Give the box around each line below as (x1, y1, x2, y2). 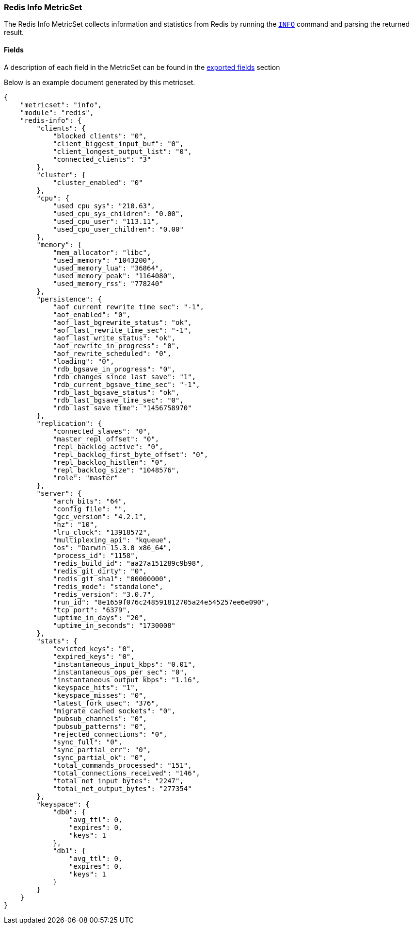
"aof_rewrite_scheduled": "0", (53, 349, 172, 357)
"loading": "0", (53, 357, 114, 365)
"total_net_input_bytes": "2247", (53, 776, 184, 785)
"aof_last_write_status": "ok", (53, 334, 176, 342)
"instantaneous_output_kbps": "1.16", (53, 675, 200, 684)
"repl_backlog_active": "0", (53, 442, 163, 451)
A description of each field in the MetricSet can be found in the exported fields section (4, 63, 280, 71)
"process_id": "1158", (53, 551, 139, 559)
